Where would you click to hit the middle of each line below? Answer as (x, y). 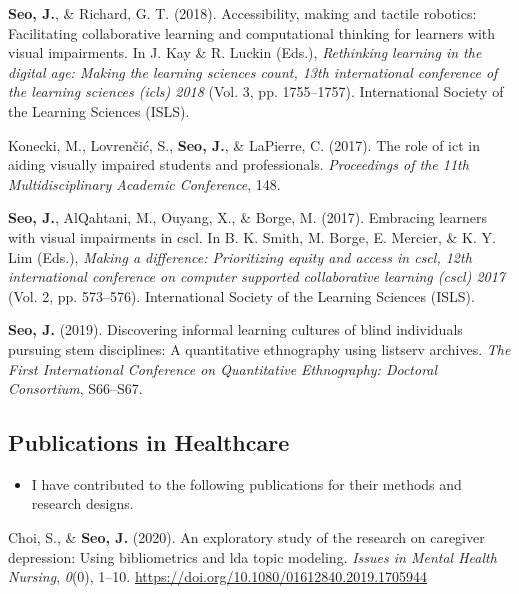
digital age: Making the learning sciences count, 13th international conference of (253, 71)
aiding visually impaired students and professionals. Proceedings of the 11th (238, 164)
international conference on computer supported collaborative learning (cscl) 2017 (257, 276)
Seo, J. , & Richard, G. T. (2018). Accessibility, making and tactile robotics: (242, 13)
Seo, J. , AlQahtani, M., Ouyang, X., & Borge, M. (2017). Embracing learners (247, 217)
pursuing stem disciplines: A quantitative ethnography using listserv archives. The (259, 348)
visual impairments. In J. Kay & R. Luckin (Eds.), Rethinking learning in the (245, 52)
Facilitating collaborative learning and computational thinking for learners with (252, 32)
